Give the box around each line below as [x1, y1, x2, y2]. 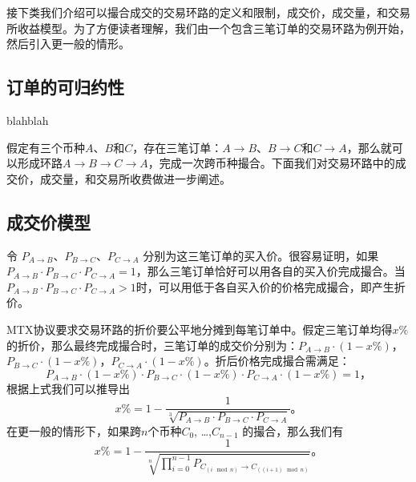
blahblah [6, 111, 49, 128]
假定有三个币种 [6, 139, 85, 155]
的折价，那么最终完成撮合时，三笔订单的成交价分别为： [6, 336, 298, 353]
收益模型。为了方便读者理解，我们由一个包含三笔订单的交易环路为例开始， [17, 19, 410, 36]
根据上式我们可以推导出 [6, 380, 130, 396]
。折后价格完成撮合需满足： [204, 352, 350, 369]
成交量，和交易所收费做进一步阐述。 [39, 170, 231, 187]
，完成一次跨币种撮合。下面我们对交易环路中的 [147, 155, 395, 171]
